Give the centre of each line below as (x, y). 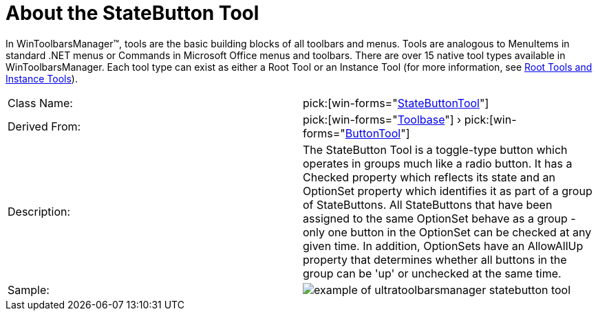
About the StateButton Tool (132, 13)
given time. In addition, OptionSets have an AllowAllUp (443, 246)
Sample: (29, 290)
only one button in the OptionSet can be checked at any (447, 232)
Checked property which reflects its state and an (429, 177)
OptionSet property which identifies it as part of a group (448, 191)
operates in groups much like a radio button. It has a (438, 163)
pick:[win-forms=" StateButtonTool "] (396, 103)
